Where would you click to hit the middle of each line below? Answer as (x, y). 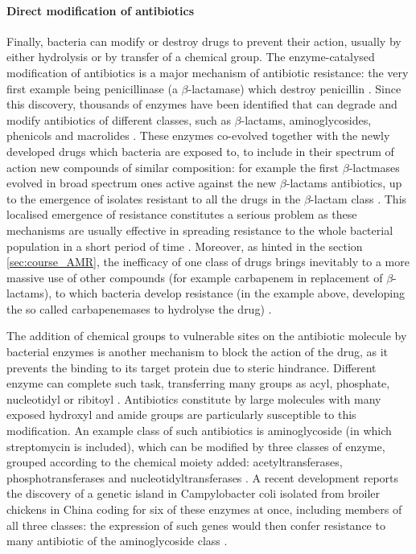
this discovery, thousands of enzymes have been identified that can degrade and (202, 104)
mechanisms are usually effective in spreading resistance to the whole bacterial (200, 230)
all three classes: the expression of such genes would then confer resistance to (196, 525)
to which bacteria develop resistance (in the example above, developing (230, 293)
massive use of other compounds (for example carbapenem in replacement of (195, 277)
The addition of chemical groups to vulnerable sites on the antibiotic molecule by (207, 336)
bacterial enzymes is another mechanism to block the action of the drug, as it (198, 352)
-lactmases (374, 167)
